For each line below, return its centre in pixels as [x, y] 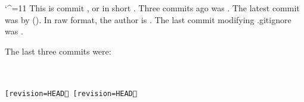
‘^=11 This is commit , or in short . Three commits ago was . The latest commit [152, 8]
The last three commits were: [58, 51]
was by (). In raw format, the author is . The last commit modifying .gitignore [148, 19]
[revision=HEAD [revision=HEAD [71, 93]
